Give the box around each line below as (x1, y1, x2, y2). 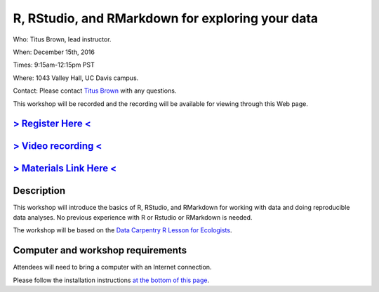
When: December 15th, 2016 (13, 48, 95, 56)
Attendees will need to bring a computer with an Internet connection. (13, 263, 212, 272)
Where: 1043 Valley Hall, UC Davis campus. (13, 74, 139, 82)
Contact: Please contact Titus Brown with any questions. (13, 86, 177, 95)
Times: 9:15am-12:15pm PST (13, 60, 95, 69)
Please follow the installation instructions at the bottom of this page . (13, 276, 210, 284)
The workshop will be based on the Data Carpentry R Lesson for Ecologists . (13, 226, 232, 234)
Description (13, 185, 66, 197)
